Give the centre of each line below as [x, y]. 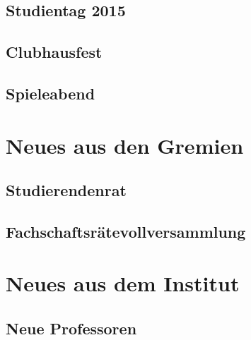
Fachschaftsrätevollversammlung [126, 231]
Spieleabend [51, 93]
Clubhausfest [54, 52]
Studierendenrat [66, 190]
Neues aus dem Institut [123, 283]
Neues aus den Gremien [125, 145]
